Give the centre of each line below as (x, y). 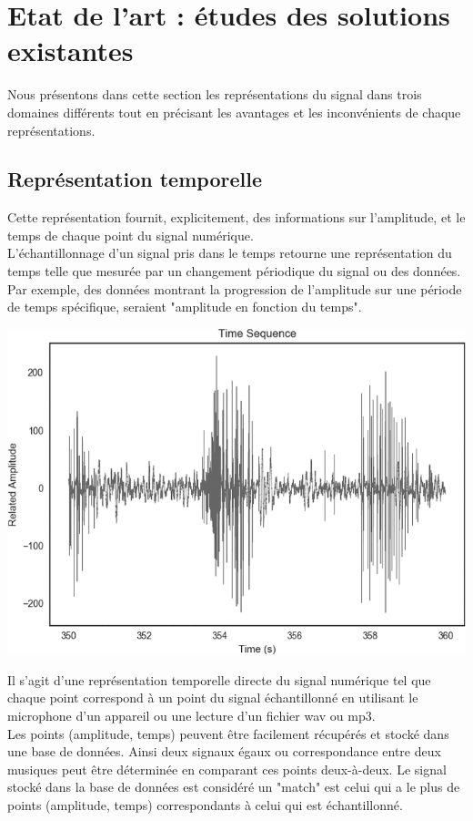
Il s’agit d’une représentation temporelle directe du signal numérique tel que (219, 679)
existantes (70, 51)
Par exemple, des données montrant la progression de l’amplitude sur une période (235, 288)
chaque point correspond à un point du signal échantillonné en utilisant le (213, 698)
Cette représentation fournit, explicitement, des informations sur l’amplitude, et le (236, 217)
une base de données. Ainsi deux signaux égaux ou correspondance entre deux (224, 751)
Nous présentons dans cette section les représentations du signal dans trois (215, 94)
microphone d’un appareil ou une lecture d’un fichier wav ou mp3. (191, 715)
